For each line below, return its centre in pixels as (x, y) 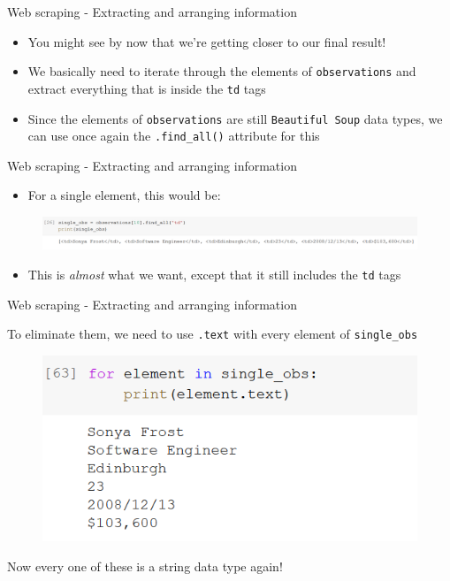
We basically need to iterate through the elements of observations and (222, 71)
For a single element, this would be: (124, 195)
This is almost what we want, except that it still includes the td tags (214, 274)
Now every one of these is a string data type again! (145, 566)
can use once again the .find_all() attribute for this (174, 136)
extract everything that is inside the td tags (147, 88)
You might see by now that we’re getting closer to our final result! (207, 41)
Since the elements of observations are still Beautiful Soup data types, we (235, 118)
